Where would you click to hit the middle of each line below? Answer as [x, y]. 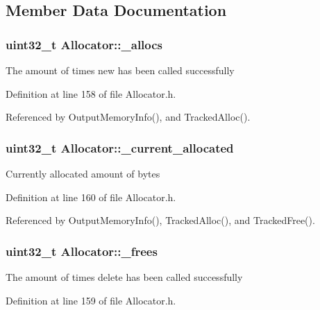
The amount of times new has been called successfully [120, 70]
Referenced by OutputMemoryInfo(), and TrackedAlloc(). [128, 117]
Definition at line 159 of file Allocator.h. [91, 300]
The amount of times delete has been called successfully [124, 277]
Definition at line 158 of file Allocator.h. [91, 93]
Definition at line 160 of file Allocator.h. [91, 197]
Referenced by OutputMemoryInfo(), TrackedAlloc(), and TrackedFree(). [160, 220]
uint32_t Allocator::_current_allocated [120, 147]
